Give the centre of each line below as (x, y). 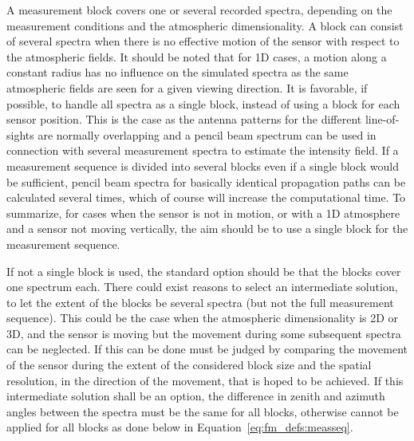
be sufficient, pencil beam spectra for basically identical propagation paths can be (206, 181)
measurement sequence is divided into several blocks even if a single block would (203, 165)
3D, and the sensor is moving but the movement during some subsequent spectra (204, 333)
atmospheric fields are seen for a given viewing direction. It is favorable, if (187, 87)
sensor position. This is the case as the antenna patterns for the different (184, 119)
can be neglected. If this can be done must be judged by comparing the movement (207, 349)
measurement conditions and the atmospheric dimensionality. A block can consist (205, 25)
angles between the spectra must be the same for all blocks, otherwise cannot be (203, 411)
